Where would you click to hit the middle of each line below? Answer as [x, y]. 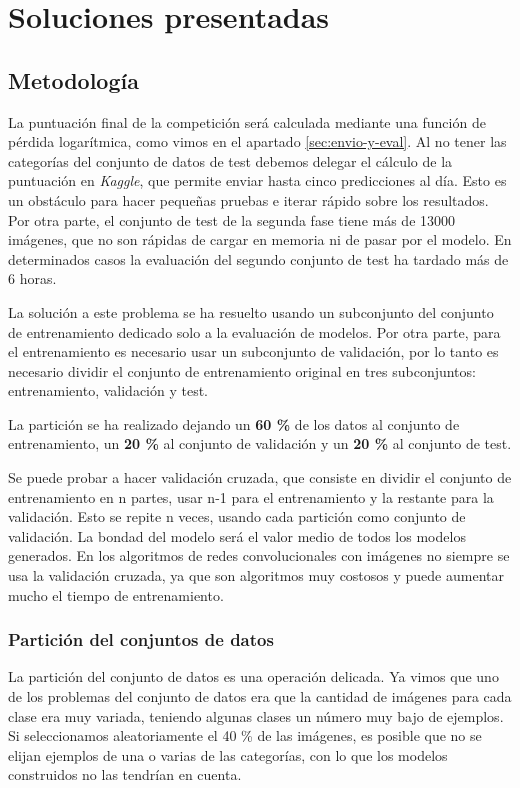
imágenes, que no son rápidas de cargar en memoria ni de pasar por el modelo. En [260, 239]
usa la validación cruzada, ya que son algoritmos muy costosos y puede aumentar [256, 575]
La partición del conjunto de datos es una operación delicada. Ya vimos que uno [253, 676]
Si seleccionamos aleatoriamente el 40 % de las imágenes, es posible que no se [245, 735]
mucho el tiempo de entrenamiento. [116, 594]
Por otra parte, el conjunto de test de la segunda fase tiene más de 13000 [232, 219]
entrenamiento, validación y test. [108, 390]
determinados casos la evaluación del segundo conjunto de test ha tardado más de [258, 258]
